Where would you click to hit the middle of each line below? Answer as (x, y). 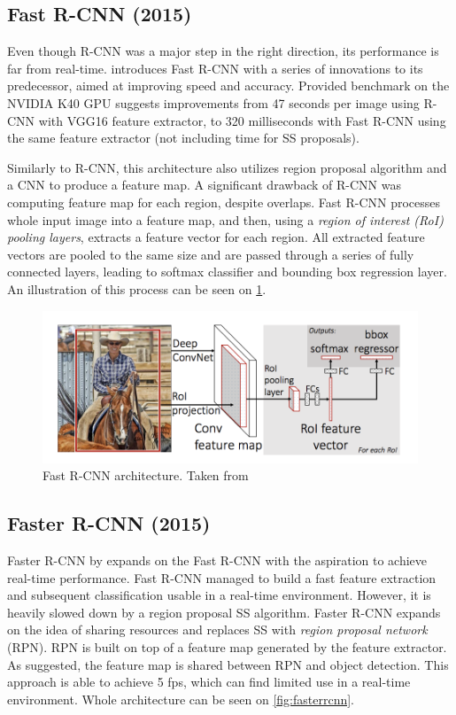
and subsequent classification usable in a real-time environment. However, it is (219, 595)
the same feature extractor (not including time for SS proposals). (183, 138)
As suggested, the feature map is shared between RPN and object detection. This (228, 664)
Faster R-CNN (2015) (109, 523)
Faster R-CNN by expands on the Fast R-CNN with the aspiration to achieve (217, 560)
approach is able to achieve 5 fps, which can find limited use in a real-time (209, 682)
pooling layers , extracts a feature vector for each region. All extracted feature (216, 237)
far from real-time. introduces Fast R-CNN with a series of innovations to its (215, 68)
